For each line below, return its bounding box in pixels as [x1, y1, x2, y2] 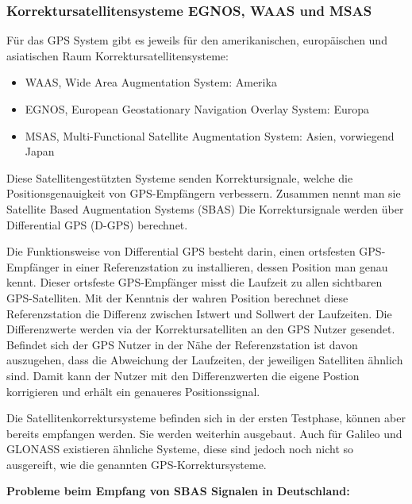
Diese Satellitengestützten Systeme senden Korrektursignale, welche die [6, 169, 353, 186]
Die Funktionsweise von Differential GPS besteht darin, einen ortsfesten [6, 243, 356, 260]
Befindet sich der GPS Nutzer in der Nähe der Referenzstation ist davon [6, 336, 358, 352]
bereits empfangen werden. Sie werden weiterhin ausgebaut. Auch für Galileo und [6, 425, 402, 441]
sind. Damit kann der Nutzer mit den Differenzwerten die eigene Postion [6, 367, 360, 383]
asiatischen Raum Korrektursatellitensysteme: [6, 47, 229, 63]
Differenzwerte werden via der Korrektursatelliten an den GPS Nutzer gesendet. [6, 321, 395, 337]
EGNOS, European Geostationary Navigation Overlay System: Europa [25, 101, 370, 117]
